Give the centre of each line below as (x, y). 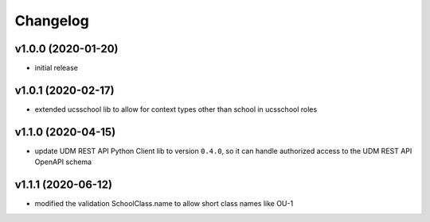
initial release (57, 68)
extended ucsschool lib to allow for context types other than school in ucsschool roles (176, 109)
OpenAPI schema (63, 162)
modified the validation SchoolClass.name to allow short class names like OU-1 (164, 204)
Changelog (52, 21)
